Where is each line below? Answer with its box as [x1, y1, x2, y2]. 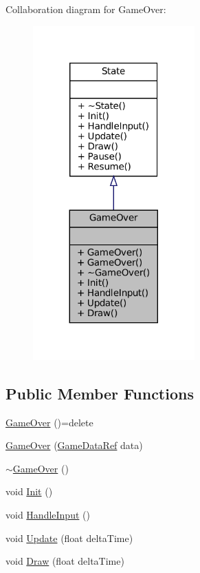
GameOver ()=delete [5, 415, 93, 429]
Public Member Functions [5, 382, 194, 404]
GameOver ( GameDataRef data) [5, 438, 143, 452]
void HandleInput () [5, 508, 90, 522]
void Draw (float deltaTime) [5, 554, 124, 568]
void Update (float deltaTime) [5, 530, 133, 545]
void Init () [5, 484, 53, 499]
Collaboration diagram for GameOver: [5, 2, 166, 16]
